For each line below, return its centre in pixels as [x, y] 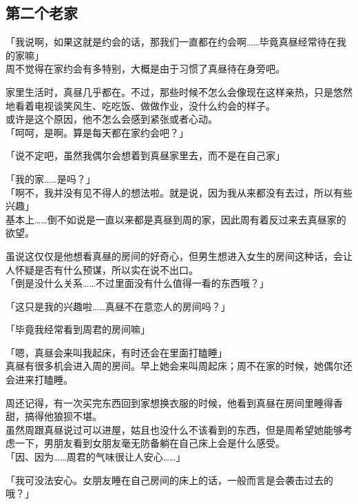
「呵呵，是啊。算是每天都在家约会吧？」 [97, 132]
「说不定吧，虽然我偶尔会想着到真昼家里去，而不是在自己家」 [145, 155]
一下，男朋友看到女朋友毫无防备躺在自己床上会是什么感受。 [150, 443]
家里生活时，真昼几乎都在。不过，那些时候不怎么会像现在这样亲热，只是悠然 [179, 91]
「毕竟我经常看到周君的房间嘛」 [78, 329]
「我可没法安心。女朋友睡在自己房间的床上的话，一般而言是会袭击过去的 [169, 480]
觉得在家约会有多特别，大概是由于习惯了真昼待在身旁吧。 [155, 69]
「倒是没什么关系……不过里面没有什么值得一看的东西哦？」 [137, 283]
